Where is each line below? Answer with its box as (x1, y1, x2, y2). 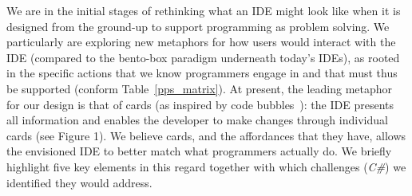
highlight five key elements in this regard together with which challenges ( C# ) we (6, 158, 406, 174)
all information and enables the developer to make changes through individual (6, 112, 388, 128)
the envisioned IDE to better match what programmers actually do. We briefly (6, 143, 392, 159)
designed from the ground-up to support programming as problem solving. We (6, 18, 390, 34)
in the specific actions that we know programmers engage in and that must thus (6, 65, 398, 81)
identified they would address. (6, 174, 153, 190)
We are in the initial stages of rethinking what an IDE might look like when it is (6, 2, 401, 18)
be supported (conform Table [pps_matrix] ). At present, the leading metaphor (6, 80, 393, 96)
